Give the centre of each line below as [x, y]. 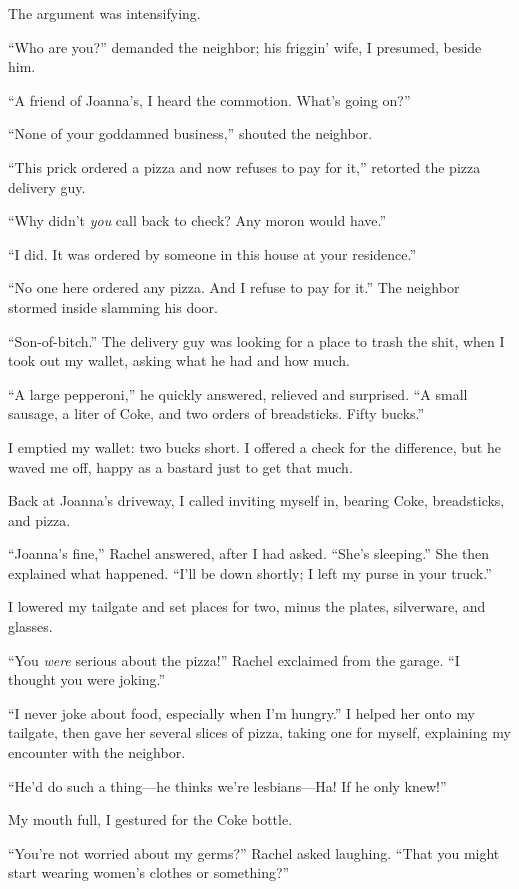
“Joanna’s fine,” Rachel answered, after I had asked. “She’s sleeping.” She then [249, 553]
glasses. [30, 626]
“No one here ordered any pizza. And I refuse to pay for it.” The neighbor [234, 287]
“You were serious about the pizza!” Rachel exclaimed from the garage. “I [234, 659]
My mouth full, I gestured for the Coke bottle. [150, 819]
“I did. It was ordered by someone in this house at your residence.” [212, 253]
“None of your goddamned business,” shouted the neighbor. [190, 133]
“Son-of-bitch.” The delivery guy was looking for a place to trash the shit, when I [256, 340]
